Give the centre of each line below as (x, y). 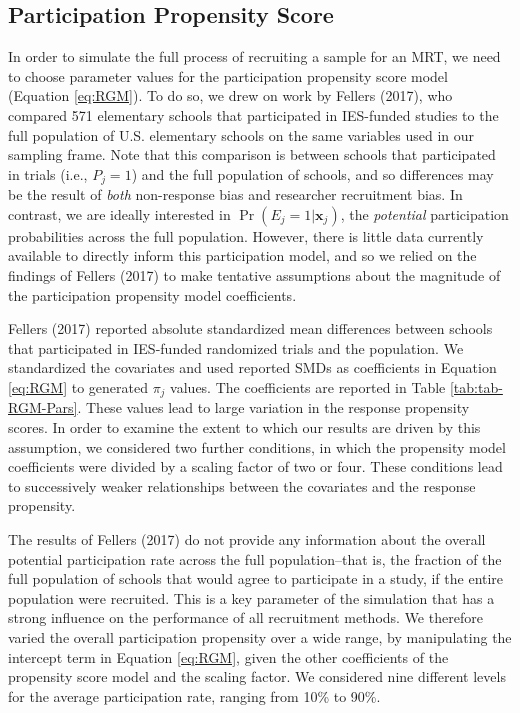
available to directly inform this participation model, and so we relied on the (242, 255)
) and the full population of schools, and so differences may (312, 173)
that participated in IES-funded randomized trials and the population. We (236, 347)
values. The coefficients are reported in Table (308, 386)
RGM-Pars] (43, 407)
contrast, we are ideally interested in (119, 213)
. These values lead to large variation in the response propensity (273, 407)
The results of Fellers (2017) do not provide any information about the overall (247, 538)
